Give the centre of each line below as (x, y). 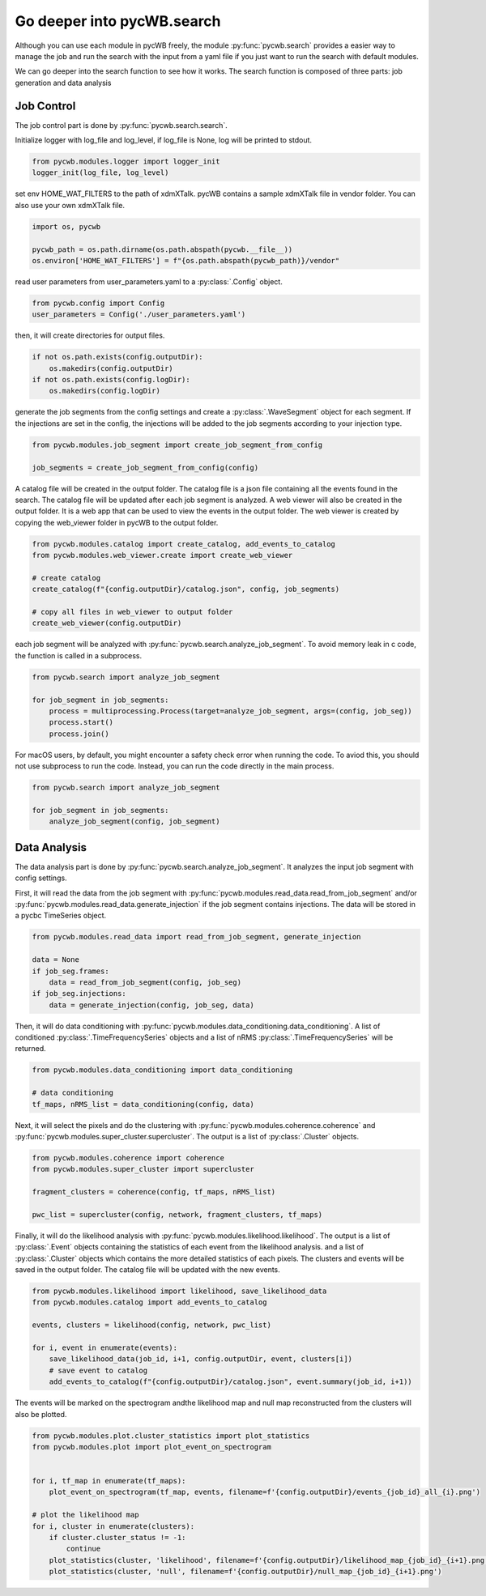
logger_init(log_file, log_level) (100, 173)
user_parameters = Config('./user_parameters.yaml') (139, 315)
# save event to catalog (98, 1370)
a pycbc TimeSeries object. (61, 916)
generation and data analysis (63, 83)
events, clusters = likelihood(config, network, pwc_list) (151, 1325)
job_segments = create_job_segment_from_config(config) (145, 467)
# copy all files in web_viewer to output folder (132, 612)
